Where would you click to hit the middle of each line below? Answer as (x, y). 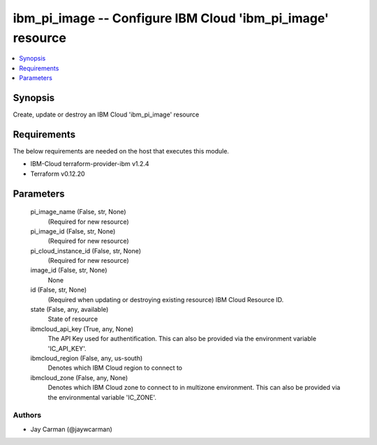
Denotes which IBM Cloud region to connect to (115, 368)
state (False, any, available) (69, 310)
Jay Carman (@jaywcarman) (72, 429)
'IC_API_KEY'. (67, 348)
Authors (27, 415)
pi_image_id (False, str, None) (73, 231)
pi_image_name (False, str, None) (78, 212)
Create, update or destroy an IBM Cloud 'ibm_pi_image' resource (106, 114)
